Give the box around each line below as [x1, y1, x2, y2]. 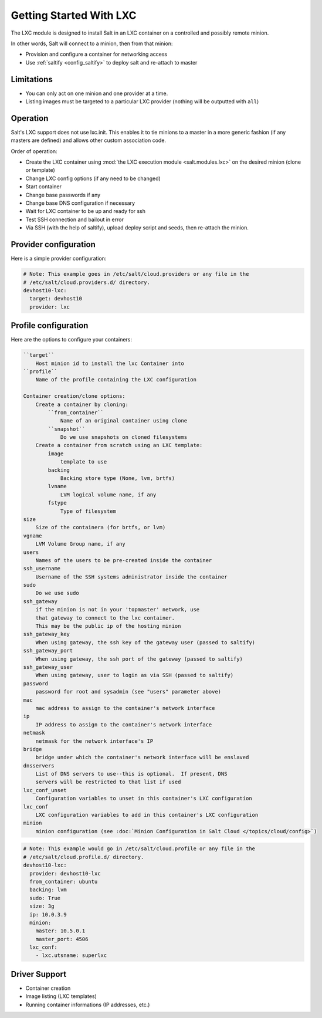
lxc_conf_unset [23, 787, 67, 793]
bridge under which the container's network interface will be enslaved [35, 754, 249, 761]
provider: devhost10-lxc [29, 870, 101, 877]
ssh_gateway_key [23, 631, 70, 638]
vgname [23, 532, 42, 539]
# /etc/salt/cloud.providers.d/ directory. [23, 279, 151, 286]
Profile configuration [11, 320, 89, 331]
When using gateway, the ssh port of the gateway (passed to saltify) [35, 655, 243, 662]
